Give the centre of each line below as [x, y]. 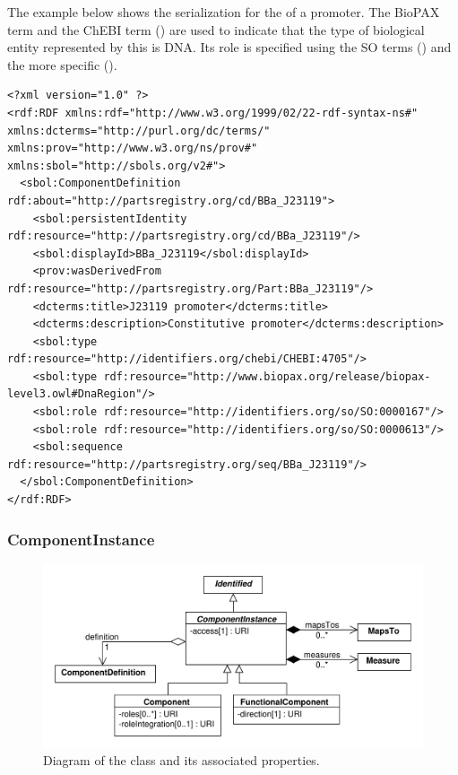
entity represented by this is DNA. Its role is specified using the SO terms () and [229, 47]
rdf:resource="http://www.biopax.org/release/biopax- [267, 376]
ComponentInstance [81, 539]
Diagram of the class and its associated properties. [181, 760]
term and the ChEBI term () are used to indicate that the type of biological [216, 29]
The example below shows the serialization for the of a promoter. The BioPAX [224, 12]
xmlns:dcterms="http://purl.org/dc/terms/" [139, 131]
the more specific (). [62, 64]
